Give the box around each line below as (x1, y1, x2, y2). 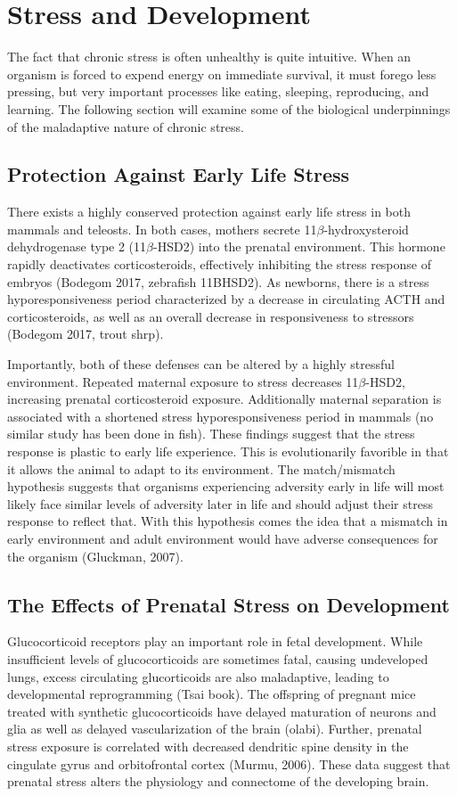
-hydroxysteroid (323, 219, 409, 238)
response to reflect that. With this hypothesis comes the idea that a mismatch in (7, 512, 448, 530)
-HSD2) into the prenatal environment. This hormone (153, 237, 445, 256)
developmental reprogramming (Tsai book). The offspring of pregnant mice (7, 685, 416, 703)
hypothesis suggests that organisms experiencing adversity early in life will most (7, 477, 445, 496)
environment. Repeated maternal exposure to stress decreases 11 (7, 372, 359, 390)
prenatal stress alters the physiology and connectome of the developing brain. (7, 772, 429, 791)
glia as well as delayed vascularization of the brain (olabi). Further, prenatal (7, 719, 422, 738)
